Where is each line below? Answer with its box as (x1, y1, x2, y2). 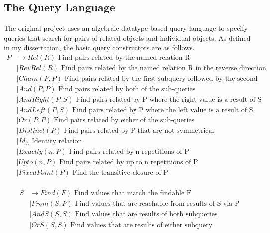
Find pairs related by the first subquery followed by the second (64, 75, 258, 83)
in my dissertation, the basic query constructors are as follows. (4, 42, 195, 53)
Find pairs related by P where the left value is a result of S (72, 107, 253, 114)
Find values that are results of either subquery (70, 221, 213, 229)
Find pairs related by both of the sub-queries (58, 86, 196, 93)
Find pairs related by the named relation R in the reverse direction (61, 65, 266, 72)
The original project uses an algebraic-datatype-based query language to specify (4, 23, 248, 33)
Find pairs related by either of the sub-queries (54, 117, 195, 124)
